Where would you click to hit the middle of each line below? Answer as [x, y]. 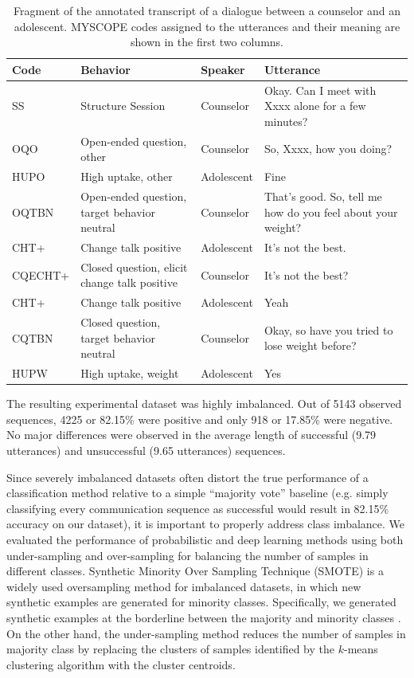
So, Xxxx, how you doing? [328, 149]
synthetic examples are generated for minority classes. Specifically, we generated [201, 602]
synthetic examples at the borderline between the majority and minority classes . [204, 617]
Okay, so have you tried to [328, 329]
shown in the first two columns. [207, 42]
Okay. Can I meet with [320, 90]
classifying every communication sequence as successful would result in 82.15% [198, 508]
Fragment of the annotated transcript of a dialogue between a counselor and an [207, 10]
